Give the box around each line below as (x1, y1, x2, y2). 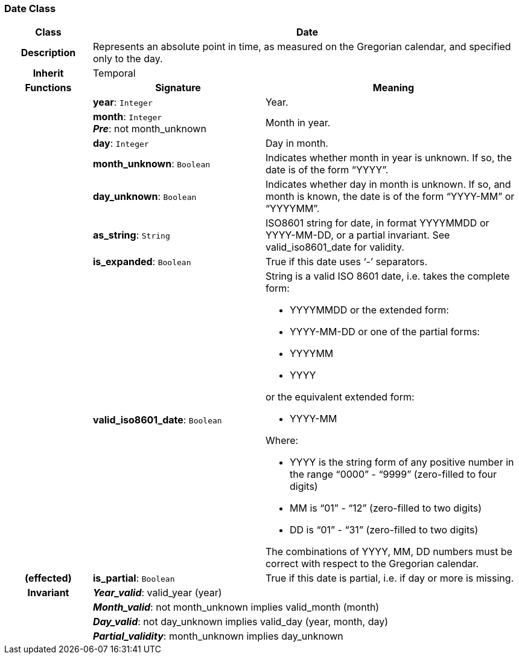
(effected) (25, 572, 72, 585)
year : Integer (92, 96, 153, 109)
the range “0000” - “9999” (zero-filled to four (289, 468, 497, 481)
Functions (25, 82, 72, 94)
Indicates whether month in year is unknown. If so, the (265, 152, 512, 164)
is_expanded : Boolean (92, 256, 191, 268)
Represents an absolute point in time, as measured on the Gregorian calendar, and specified (92, 40, 511, 53)
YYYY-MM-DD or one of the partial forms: (289, 326, 480, 338)
